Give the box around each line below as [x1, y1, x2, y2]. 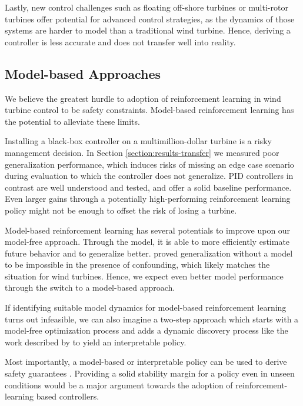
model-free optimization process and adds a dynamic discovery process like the [5, 324, 288, 337]
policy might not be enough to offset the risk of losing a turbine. [5, 204, 237, 216]
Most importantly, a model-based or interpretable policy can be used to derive [5, 355, 287, 368]
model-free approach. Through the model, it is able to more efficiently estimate [5, 235, 290, 248]
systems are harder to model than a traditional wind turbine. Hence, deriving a [5, 24, 291, 36]
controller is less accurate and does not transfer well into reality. [5, 35, 236, 48]
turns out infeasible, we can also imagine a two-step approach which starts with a [5, 312, 299, 325]
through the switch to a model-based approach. [5, 281, 175, 294]
